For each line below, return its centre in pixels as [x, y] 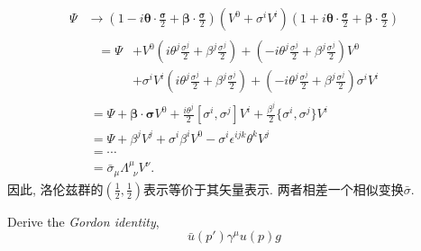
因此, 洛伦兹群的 [55, 188]
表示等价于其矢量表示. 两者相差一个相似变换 [274, 188]
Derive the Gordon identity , [83, 221]
